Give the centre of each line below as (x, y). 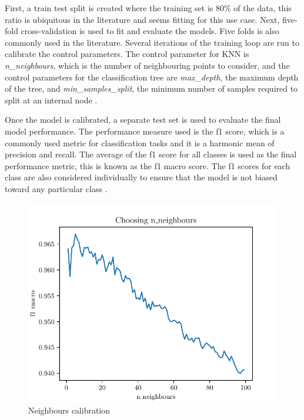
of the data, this (263, 8)
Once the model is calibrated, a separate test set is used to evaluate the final (143, 120)
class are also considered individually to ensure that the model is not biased (141, 177)
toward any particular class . (56, 188)
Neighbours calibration (69, 410)
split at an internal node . (51, 100)
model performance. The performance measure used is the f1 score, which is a (145, 131)
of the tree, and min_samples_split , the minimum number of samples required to (151, 88)
